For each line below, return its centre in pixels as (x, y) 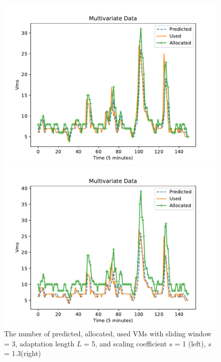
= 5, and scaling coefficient (125, 343)
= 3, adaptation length (39, 343)
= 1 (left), (190, 343)
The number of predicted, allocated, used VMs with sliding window (108, 334)
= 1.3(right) (23, 353)
